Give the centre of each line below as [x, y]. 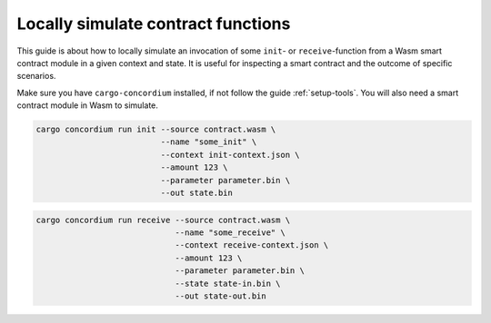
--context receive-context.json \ [252, 245]
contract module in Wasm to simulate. [88, 105]
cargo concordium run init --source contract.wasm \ [156, 130]
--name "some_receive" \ [230, 233]
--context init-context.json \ [230, 155]
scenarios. [36, 76]
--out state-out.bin [221, 296]
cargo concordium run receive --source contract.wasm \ [163, 220]
